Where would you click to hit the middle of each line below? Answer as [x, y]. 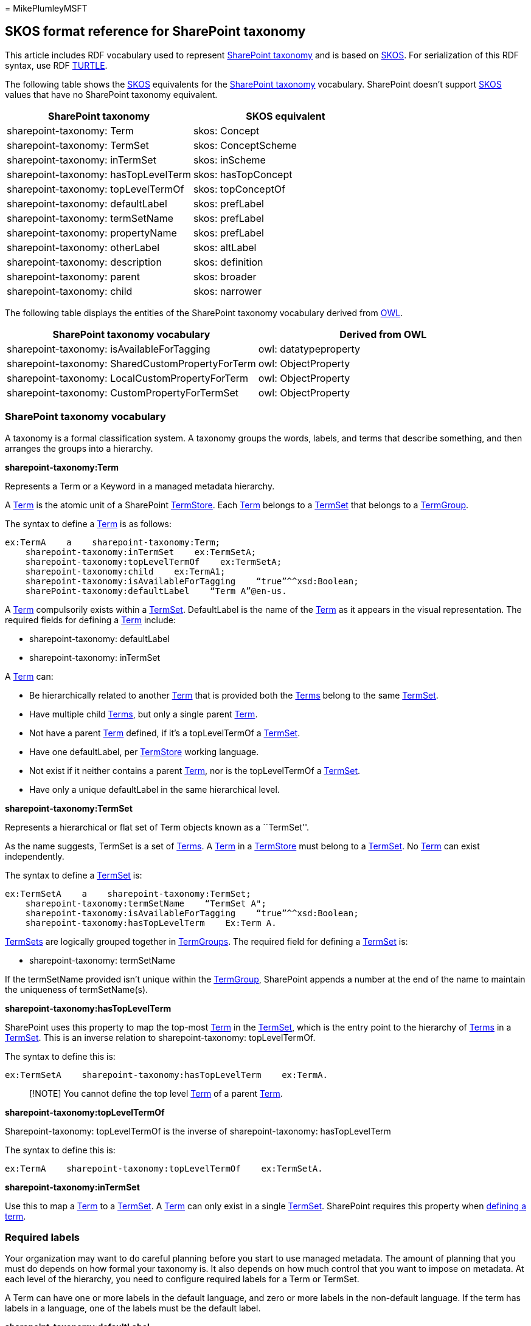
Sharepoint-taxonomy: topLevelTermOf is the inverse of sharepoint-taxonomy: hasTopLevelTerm [198, 1131]
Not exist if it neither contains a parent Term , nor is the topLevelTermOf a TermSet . [195, 770]
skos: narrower [227, 291]
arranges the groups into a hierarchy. [79, 448]
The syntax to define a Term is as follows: [88, 523]
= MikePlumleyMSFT [46, 8]
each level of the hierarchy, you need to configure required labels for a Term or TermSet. [182, 1279]
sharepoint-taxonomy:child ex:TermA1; [125, 571]
